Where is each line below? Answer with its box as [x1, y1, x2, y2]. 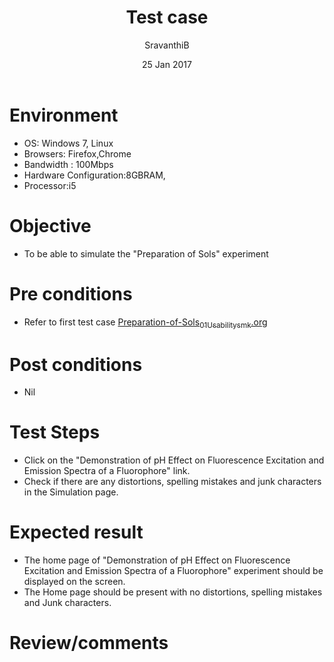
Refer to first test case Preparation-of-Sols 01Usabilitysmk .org [23, 316, 268, 330]
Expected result [9, 521, 144, 544]
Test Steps [9, 421, 101, 444]
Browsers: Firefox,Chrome [23, 147, 132, 160]
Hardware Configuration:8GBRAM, [23, 169, 166, 181]
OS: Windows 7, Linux [23, 137, 114, 149]
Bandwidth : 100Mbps [23, 158, 114, 170]
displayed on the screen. [23, 576, 126, 588]
